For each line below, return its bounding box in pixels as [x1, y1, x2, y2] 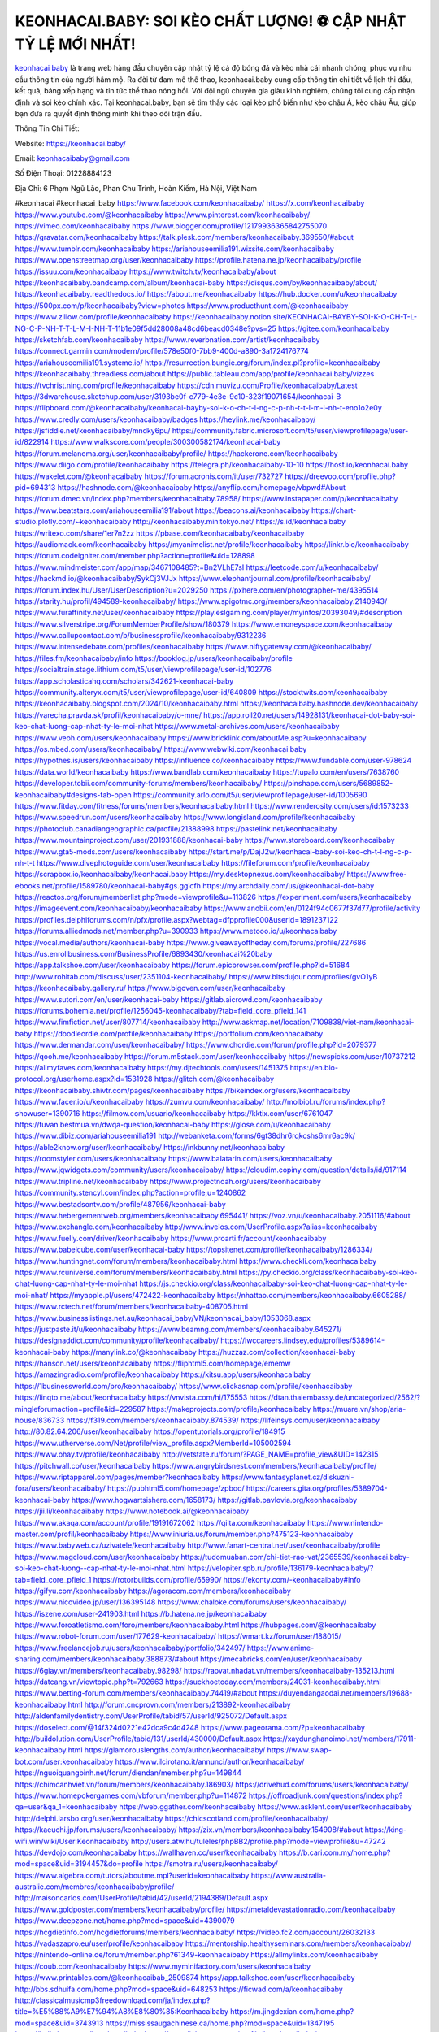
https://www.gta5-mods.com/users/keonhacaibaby [15, 846, 187, 857]
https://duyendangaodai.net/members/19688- [259, 1688, 413, 1698]
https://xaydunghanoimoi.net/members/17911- [263, 1734, 417, 1743]
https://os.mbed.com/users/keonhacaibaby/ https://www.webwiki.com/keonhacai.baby [15, 745, 307, 753]
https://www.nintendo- [307, 1517, 384, 1527]
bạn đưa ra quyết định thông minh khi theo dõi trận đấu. [15, 108, 202, 118]
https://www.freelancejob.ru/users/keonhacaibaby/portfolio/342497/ [15, 1643, 246, 1652]
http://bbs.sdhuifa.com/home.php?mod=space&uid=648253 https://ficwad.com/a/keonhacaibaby [15, 1984, 343, 1994]
